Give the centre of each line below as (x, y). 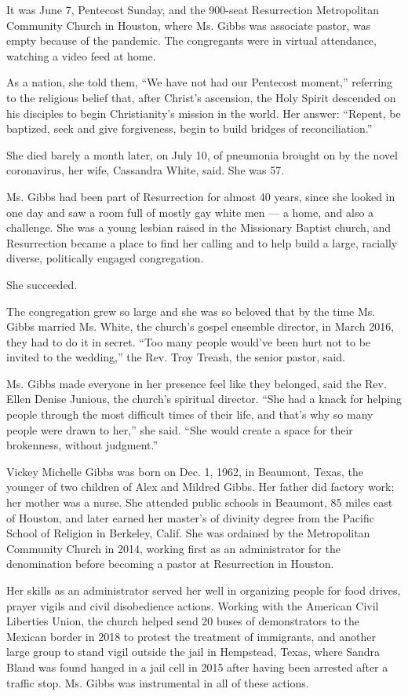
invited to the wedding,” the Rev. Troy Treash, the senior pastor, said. (176, 357)
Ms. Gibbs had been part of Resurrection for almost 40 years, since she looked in (201, 196)
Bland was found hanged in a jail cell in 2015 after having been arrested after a (197, 667)
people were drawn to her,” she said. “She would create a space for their (180, 429)
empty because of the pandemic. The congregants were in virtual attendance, (191, 40)
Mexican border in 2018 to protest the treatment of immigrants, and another (191, 636)
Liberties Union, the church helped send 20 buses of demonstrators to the (183, 621)
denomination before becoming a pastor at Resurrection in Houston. (170, 564)
